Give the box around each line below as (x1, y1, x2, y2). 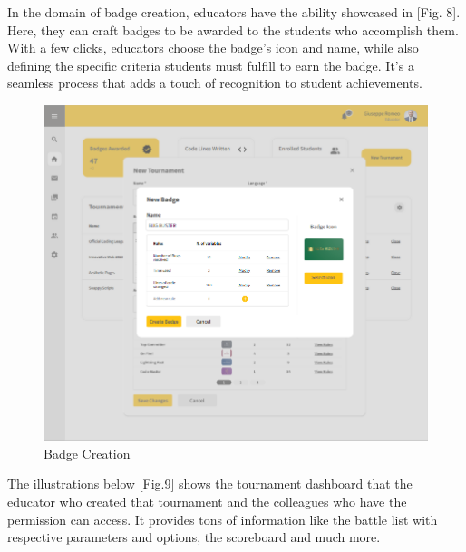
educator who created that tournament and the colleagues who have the (7, 491, 407, 510)
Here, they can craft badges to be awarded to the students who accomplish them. (7, 20, 459, 39)
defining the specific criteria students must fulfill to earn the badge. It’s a (7, 55, 414, 74)
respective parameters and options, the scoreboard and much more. (7, 528, 381, 547)
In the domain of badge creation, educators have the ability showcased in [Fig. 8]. (7, 3, 461, 21)
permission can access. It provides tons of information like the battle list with (7, 509, 438, 528)
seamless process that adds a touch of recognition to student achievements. (7, 73, 422, 92)
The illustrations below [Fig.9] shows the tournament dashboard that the (7, 474, 413, 493)
